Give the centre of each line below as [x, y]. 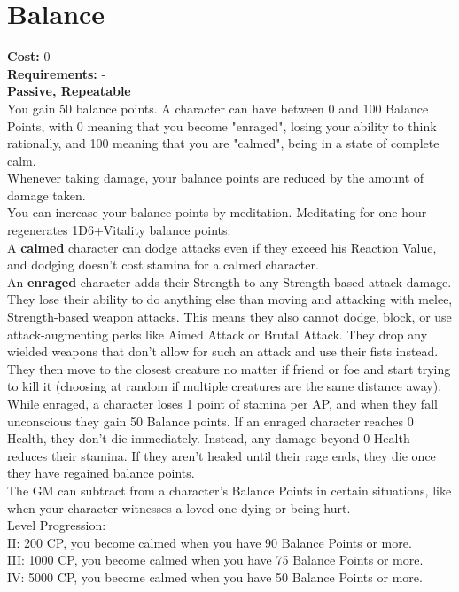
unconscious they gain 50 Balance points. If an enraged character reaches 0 [210, 421]
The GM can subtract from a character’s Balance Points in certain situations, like [229, 490]
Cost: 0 [29, 56]
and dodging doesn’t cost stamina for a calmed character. [163, 265]
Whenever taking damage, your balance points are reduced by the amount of [216, 178]
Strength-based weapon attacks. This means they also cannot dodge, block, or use [229, 317]
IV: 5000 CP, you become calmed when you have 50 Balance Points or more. [215, 576]
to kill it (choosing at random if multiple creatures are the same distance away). [225, 386]
